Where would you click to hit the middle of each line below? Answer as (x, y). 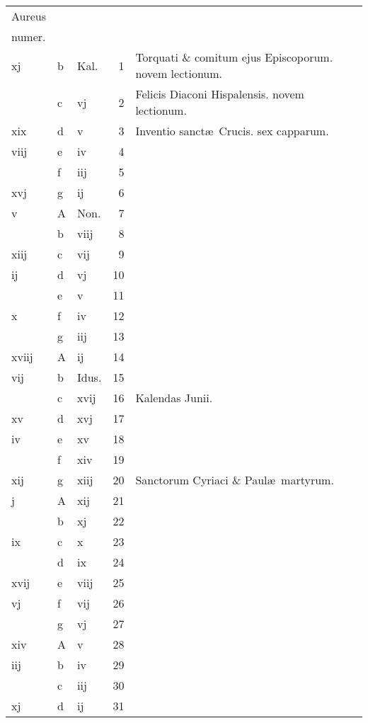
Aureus (29, 16)
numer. (29, 36)
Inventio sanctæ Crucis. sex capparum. (232, 131)
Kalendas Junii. (174, 398)
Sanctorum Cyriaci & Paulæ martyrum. (235, 480)
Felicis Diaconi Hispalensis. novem (220, 94)
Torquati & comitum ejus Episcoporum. (234, 57)
